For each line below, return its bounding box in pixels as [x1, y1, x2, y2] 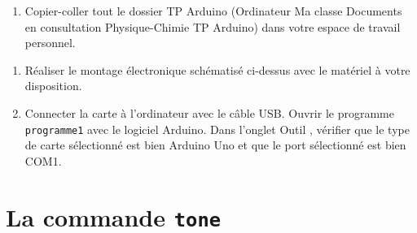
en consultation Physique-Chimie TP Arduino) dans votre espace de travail [24, 18, 401, 35]
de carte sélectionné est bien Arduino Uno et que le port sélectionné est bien [24, 136, 406, 153]
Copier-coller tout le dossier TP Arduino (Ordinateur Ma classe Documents [24, 2, 402, 19]
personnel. [24, 34, 76, 51]
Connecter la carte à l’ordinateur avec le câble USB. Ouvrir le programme [24, 104, 394, 121]
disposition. [24, 77, 82, 94]
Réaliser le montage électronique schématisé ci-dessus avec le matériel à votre [24, 61, 410, 78]
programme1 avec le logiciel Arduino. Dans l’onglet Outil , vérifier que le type [24, 120, 410, 137]
